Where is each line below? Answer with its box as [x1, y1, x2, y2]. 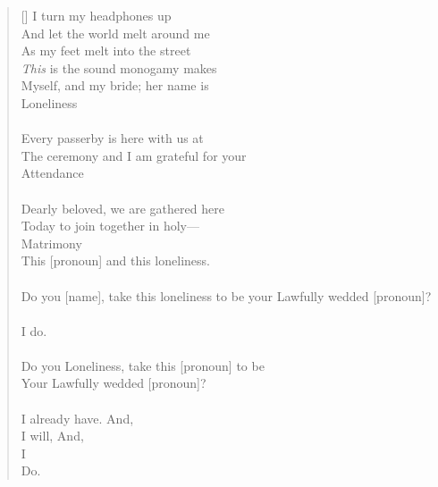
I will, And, [21, 426, 84, 445]
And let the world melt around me [21, 23, 210, 42]
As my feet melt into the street [21, 41, 191, 60]
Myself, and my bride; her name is [21, 76, 209, 95]
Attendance [21, 164, 84, 182]
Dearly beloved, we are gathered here [21, 198, 224, 217]
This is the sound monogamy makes [21, 58, 217, 77]
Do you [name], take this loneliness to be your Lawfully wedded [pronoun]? [21, 286, 432, 305]
